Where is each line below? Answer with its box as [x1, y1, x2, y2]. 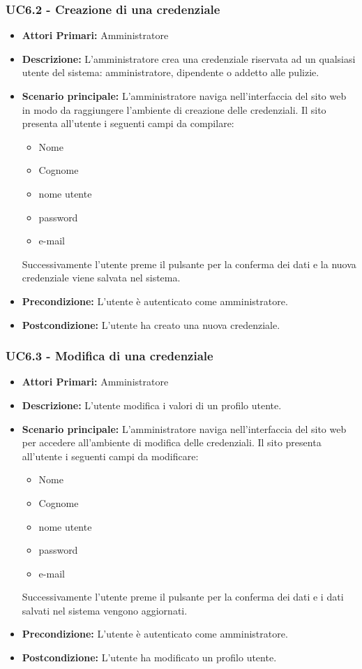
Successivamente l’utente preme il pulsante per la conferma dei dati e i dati [22, 589, 344, 604]
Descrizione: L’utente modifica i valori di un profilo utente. [22, 397, 282, 412]
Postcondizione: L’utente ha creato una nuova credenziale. [22, 317, 280, 332]
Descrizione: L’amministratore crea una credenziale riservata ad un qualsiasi [22, 51, 356, 66]
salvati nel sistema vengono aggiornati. [22, 603, 188, 617]
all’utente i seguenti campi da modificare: [22, 448, 199, 463]
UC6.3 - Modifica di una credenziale [6, 347, 213, 365]
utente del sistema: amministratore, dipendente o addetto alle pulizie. [22, 65, 319, 80]
